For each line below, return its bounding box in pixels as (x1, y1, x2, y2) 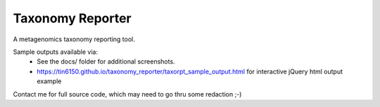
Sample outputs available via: (13, 48, 99, 56)
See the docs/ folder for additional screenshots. (37, 57, 175, 66)
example (37, 77, 62, 85)
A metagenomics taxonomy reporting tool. (13, 35, 135, 43)
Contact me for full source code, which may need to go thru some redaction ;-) (13, 90, 242, 98)
